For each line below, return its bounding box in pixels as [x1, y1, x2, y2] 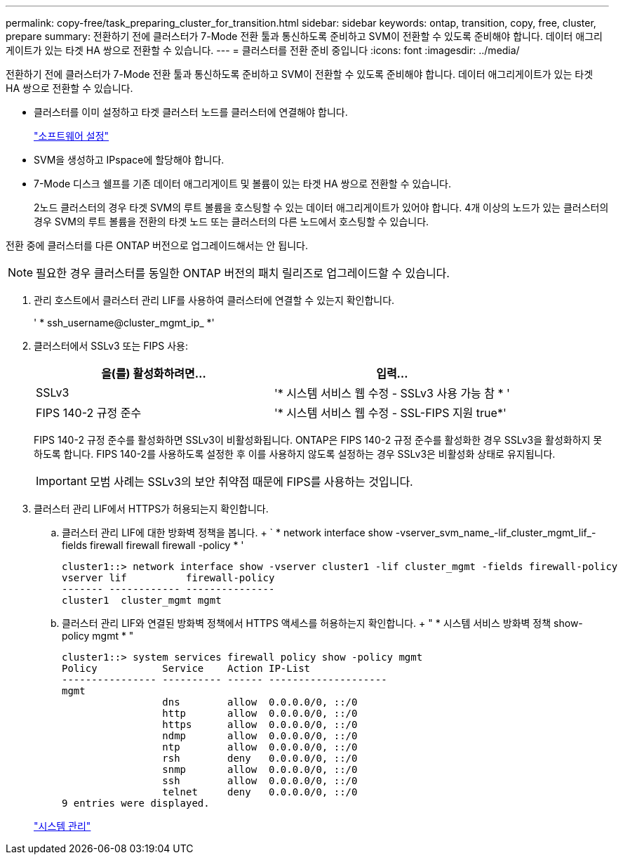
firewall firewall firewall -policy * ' [90, 539, 244, 551]
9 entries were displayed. [62, 798, 210, 809]
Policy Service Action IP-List [62, 663, 311, 674]
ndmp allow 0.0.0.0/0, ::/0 [162, 730, 358, 741]
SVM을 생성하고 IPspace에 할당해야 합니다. [34, 154, 225, 166]
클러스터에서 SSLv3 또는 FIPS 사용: [34, 340, 188, 352]
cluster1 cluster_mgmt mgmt [62, 595, 222, 606]
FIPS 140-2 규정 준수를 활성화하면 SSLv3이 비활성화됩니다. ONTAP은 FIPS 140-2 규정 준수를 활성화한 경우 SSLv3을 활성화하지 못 [34, 434, 603, 446]
